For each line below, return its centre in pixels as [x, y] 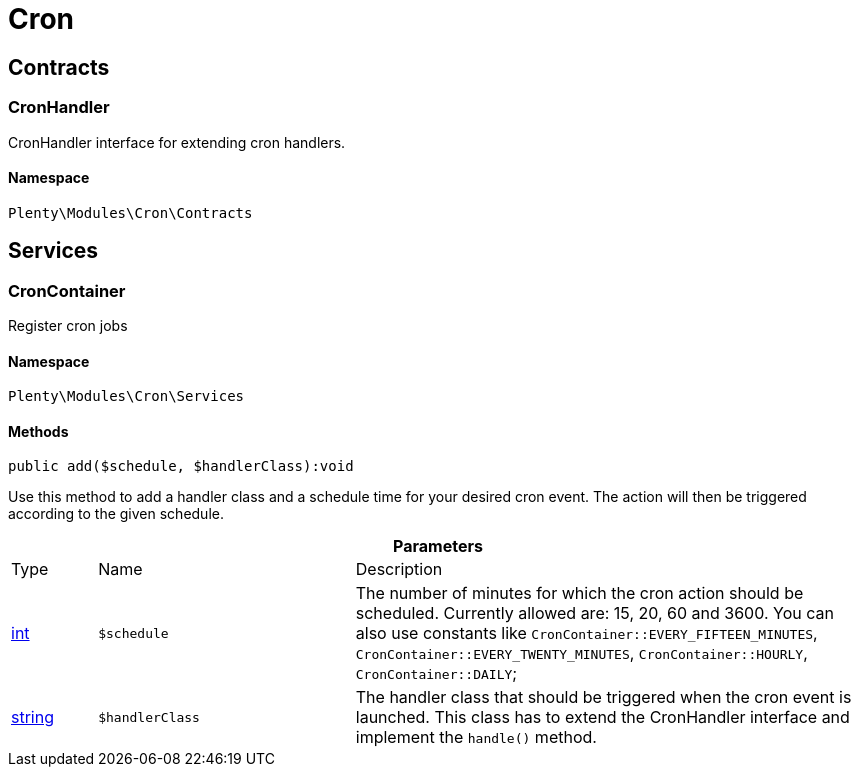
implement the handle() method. [476, 737]
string [32, 717]
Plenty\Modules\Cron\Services [126, 396]
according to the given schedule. [116, 514]
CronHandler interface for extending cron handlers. [177, 142]
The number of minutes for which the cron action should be [579, 593]
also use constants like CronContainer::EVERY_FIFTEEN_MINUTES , [586, 633]
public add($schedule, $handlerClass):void [181, 466]
